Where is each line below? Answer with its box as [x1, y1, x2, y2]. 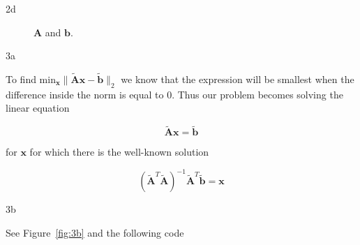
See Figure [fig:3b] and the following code [6, 225, 184, 239]
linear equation [6, 101, 70, 115]
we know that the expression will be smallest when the [121, 72, 354, 86]
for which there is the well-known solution [29, 144, 209, 159]
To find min [6, 72, 56, 86]
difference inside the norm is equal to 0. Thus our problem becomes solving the [6, 87, 343, 101]
